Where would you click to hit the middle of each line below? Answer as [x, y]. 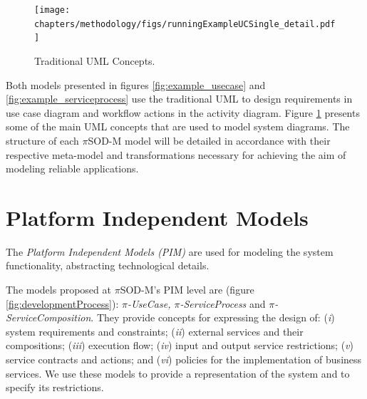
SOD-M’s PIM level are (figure [187, 290]
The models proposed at [58, 290]
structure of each [42, 140]
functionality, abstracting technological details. [108, 265]
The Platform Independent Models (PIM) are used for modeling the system [170, 251]
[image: [52, 10]
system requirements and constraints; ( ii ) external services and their [155, 331]
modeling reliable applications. [72, 169]
